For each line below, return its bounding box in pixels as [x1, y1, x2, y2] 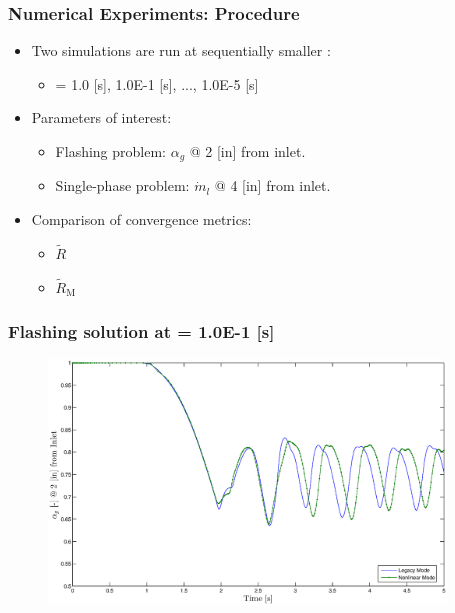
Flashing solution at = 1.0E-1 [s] [8, 319, 275, 344]
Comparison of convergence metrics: [31, 209, 252, 230]
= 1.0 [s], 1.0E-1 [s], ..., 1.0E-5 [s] [55, 73, 259, 94]
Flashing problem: [55, 141, 166, 161]
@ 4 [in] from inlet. [214, 175, 331, 196]
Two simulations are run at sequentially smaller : [31, 40, 331, 61]
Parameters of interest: [31, 107, 172, 128]
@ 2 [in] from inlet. [189, 141, 306, 161]
